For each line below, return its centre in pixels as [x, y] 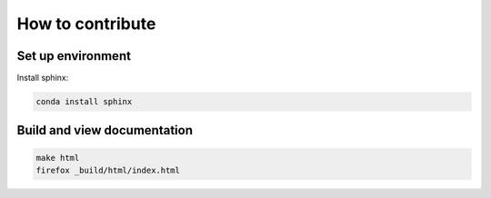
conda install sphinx [84, 102]
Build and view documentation [105, 130]
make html [58, 158]
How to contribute [86, 24]
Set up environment [74, 56]
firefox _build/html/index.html [108, 171]
